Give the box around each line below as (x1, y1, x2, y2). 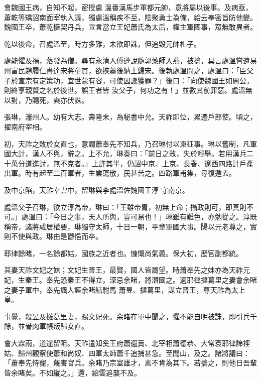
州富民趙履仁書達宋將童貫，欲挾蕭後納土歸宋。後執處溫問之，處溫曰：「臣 (4, 65, 246, 75)
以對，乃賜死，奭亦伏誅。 (4, 94, 88, 105)
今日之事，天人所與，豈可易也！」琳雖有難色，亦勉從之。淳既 (53, 211, 257, 222)
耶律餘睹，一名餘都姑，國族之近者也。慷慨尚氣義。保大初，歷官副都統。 (4, 247, 243, 258)
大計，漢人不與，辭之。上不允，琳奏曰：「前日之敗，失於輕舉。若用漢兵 (11, 148, 246, 159)
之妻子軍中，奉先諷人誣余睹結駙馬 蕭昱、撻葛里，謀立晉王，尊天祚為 (4, 284, 231, 295)
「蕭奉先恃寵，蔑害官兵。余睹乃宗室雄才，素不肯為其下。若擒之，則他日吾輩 (4, 357, 257, 368)
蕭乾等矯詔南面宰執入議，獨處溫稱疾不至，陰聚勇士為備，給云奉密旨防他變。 (4, 12, 257, 22)
